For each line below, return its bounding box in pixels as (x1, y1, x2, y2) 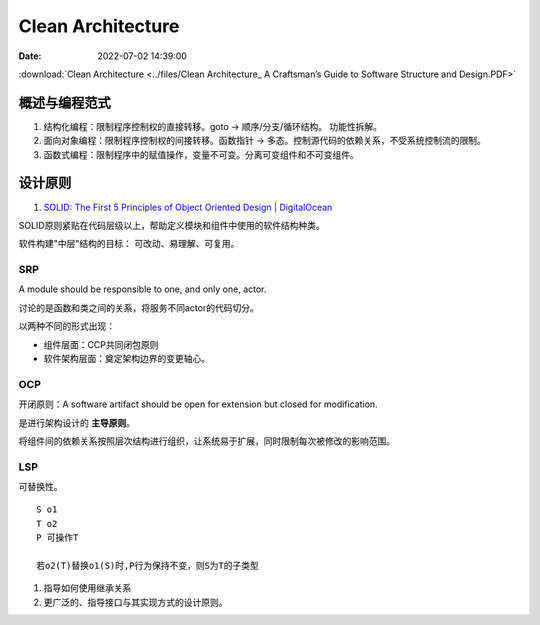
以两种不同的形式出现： (18, 320, 115, 332)
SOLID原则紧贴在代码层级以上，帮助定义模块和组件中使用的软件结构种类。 (18, 219, 325, 231)
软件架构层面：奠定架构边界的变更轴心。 (43, 353, 210, 365)
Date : (18, 50, 42, 62)
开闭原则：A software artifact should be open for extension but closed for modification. (18, 398, 379, 410)
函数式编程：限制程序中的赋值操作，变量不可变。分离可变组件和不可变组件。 (43, 148, 359, 160)
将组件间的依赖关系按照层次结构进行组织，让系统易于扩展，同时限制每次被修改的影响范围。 (18, 435, 395, 447)
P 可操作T (36, 532, 79, 544)
